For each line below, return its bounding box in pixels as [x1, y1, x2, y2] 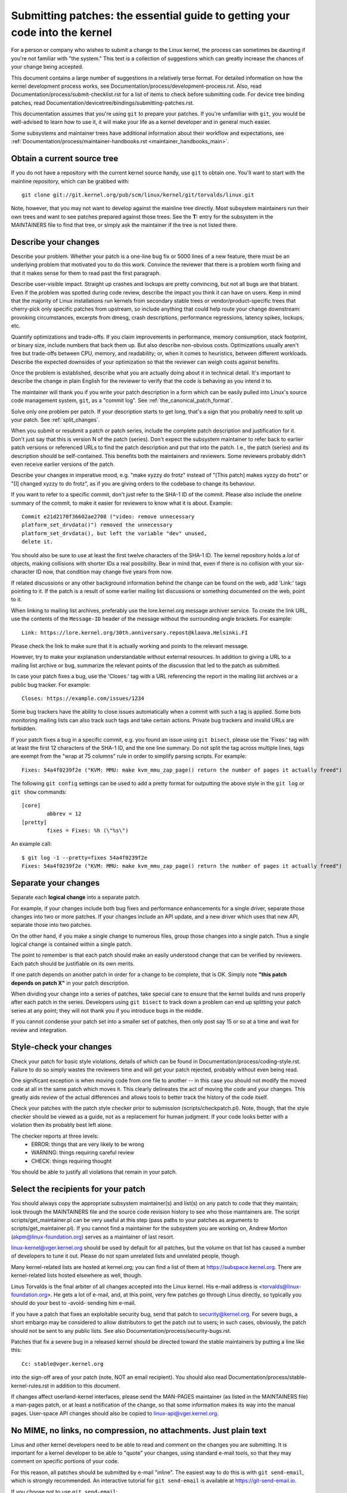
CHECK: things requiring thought [31, 1157, 112, 1165]
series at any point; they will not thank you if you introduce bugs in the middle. [11, 1007, 203, 1014]
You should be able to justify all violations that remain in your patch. [11, 1168, 177, 1176]
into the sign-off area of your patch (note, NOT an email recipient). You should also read [11, 1374, 227, 1381]
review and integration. [11, 1026, 68, 1033]
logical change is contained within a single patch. [11, 941, 132, 948]
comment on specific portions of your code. [11, 1458, 119, 1465]
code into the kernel [11, 26, 113, 39]
